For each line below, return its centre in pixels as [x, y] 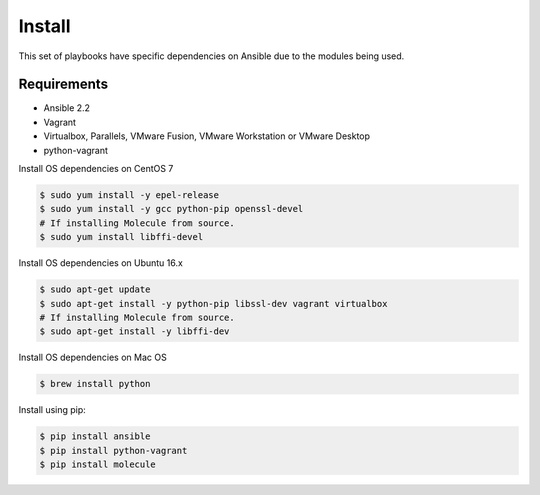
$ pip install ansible [95, 436]
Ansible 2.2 [66, 108]
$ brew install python [95, 384]
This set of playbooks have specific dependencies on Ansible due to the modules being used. [211, 56]
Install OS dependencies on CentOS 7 [96, 169]
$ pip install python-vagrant [113, 450]
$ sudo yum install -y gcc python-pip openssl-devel [171, 209]
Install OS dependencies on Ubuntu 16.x [101, 263]
